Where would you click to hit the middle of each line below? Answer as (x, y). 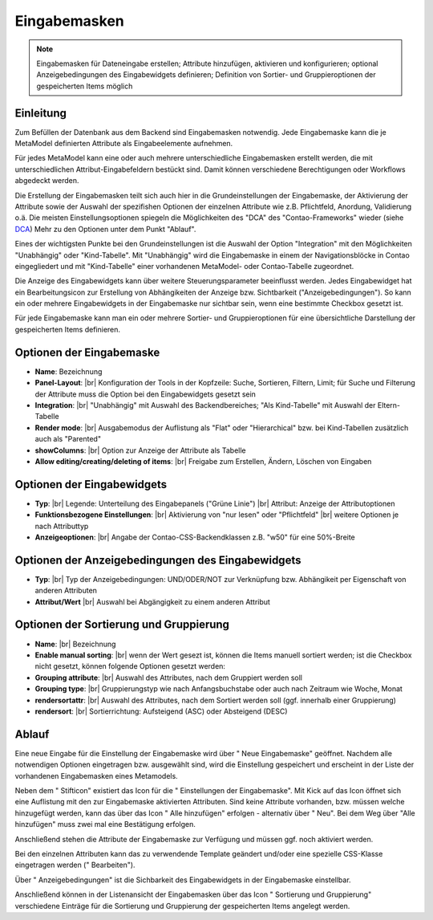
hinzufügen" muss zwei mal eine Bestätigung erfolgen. (105, 824)
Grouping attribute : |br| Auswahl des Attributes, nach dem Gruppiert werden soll (168, 678)
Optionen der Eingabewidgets (91, 484)
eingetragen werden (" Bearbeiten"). (75, 865)
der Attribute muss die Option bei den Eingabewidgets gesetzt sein (146, 394)
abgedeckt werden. (47, 181)
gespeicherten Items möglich (85, 86)
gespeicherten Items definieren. (67, 329)
